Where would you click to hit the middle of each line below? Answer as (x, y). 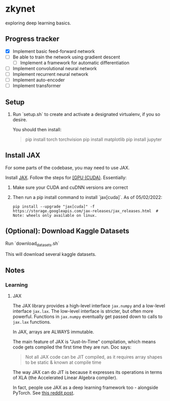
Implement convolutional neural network (55, 68)
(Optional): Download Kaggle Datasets (67, 231)
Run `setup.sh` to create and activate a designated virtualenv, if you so (87, 114)
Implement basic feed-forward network (54, 51)
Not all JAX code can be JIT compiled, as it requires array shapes (94, 357)
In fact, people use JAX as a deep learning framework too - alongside (85, 388)
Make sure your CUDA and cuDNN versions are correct (70, 187)
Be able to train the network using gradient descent (66, 57)
